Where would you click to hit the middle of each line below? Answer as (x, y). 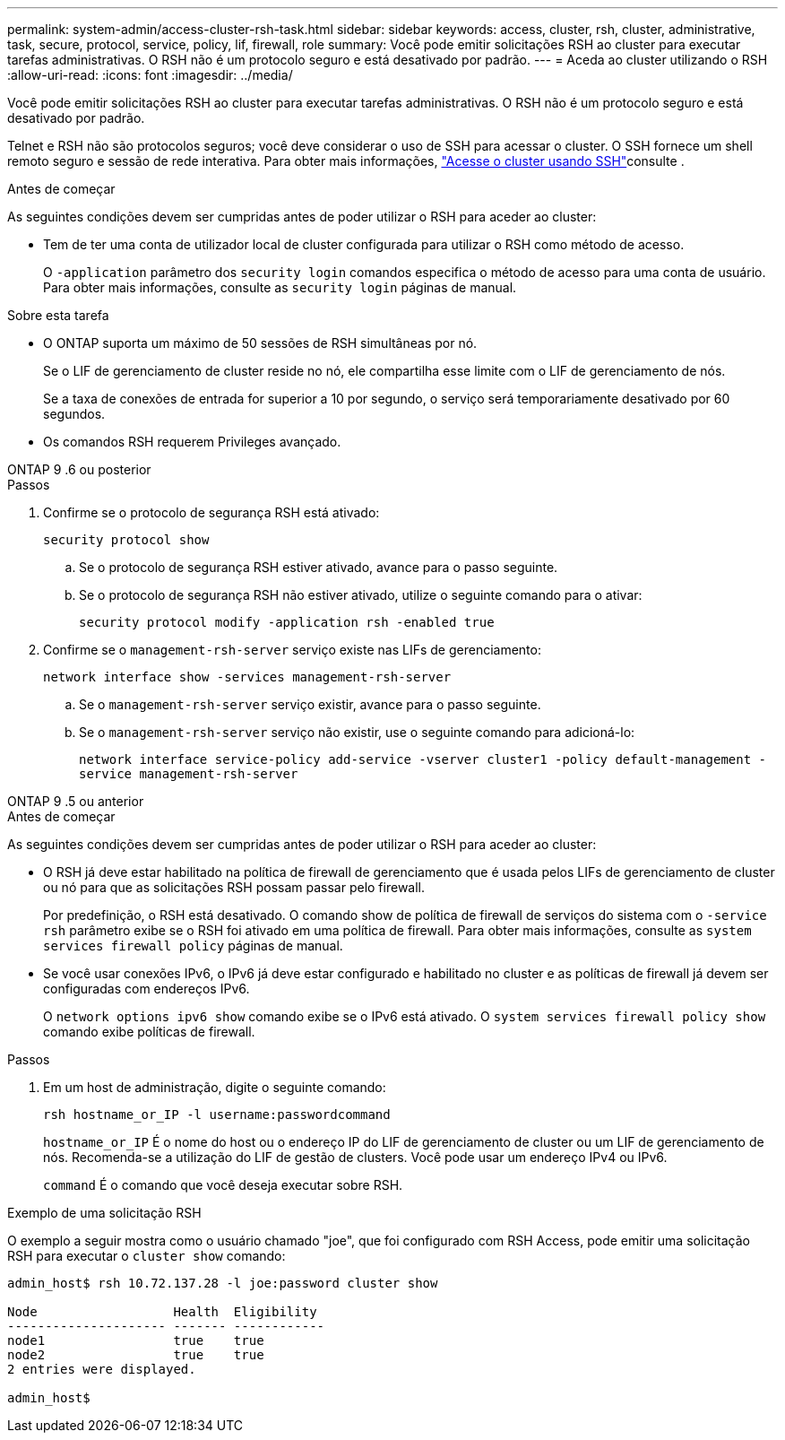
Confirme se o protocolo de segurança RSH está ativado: (211, 512)
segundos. (74, 414)
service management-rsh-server (189, 774)
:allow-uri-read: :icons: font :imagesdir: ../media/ (150, 75)
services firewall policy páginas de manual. (193, 946)
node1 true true (136, 1340)
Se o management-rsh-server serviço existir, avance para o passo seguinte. (310, 704)
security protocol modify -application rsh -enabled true (287, 622)
